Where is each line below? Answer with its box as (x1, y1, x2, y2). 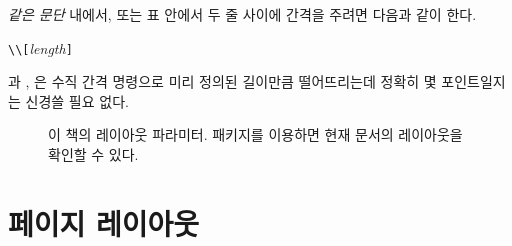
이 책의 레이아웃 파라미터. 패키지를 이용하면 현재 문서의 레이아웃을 (48, 124, 463, 145)
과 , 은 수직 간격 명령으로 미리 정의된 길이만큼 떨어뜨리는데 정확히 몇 (8, 71, 437, 92)
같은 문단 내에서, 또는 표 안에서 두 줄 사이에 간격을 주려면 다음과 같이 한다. (8, 4, 477, 24)
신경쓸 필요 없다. (25, 90, 129, 111)
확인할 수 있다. (48, 144, 139, 165)
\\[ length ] (8, 37, 73, 58)
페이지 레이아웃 (8, 202, 200, 243)
